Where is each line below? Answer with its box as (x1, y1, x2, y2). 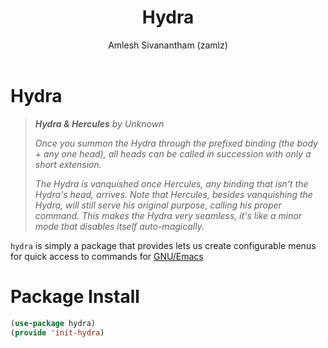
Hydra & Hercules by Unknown (34, 117, 165, 130)
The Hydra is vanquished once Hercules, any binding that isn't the (34, 177, 309, 190)
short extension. (34, 158, 102, 170)
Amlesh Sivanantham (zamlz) (108, 39, 228, 51)
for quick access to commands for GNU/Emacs (10, 250, 204, 262)
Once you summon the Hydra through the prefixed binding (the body (34, 137, 318, 149)
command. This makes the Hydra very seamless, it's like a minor (34, 209, 303, 221)
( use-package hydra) (10, 318, 97, 328)
